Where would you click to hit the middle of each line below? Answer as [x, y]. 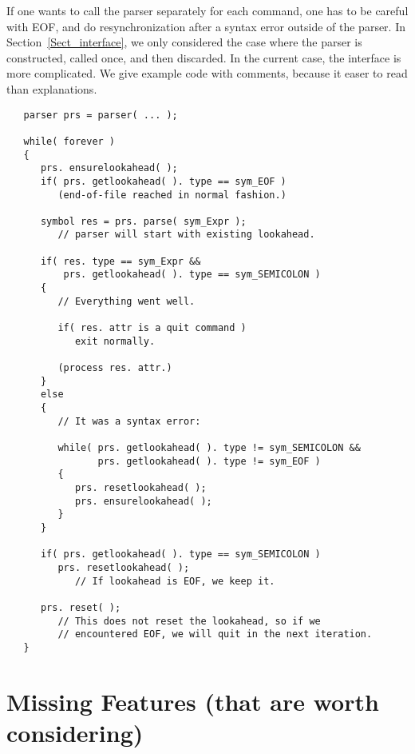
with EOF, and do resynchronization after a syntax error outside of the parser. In [206, 26]
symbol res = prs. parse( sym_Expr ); [143, 221]
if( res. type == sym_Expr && [121, 261]
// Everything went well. [126, 301]
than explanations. [52, 88]
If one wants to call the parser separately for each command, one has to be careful [207, 10]
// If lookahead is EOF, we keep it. [175, 581]
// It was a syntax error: [129, 421]
